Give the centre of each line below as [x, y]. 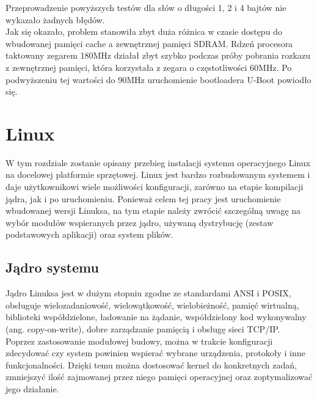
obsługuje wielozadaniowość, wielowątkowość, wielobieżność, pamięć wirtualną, [152, 305]
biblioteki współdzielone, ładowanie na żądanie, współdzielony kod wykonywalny [156, 317]
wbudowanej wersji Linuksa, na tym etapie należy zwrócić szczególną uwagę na [153, 210]
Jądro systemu [52, 267]
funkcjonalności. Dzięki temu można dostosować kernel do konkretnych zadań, [151, 364]
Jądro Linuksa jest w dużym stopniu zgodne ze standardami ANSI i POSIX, [148, 293]
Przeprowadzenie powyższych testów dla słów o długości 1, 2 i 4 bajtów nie [146, 7]
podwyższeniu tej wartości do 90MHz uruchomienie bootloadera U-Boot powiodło [158, 79]
